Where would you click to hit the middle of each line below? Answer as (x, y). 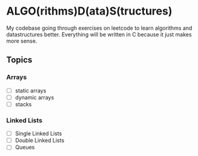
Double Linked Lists (40, 140)
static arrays (31, 90)
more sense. (22, 41)
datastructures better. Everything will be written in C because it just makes (99, 34)
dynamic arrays (35, 97)
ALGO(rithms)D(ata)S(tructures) (89, 11)
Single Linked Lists (38, 134)
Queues (25, 148)
